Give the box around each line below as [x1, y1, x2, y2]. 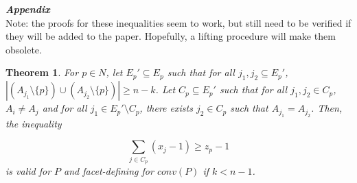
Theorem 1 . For [5, 65, 79, 80]
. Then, [311, 101, 343, 115]
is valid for [5, 163, 51, 178]
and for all [42, 101, 87, 115]
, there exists [139, 101, 193, 115]
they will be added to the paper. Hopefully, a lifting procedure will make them [5, 29, 336, 43]
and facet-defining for [64, 163, 154, 178]
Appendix [5, 2, 50, 16]
